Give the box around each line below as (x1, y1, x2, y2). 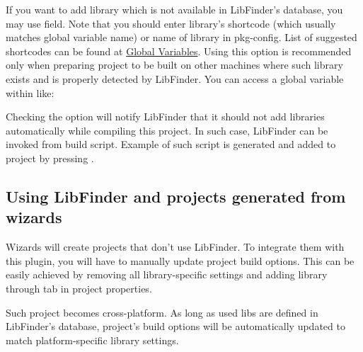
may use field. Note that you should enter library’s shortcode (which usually (6, 16, 336, 30)
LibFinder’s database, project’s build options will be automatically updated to (6, 319, 345, 334)
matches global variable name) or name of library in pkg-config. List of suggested (6, 30, 357, 45)
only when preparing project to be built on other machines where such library (6, 57, 343, 72)
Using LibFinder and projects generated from (6, 185, 346, 207)
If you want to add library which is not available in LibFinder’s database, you (6, 2, 343, 16)
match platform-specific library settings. (6, 332, 179, 347)
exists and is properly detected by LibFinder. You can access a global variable (6, 71, 344, 86)
